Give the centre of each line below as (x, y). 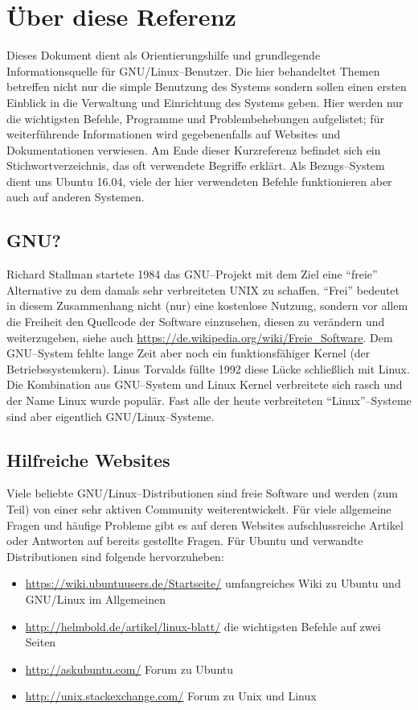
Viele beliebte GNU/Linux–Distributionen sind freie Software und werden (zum (202, 493)
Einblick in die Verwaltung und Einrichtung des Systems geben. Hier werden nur (205, 102)
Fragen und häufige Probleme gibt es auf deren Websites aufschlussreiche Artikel (205, 524)
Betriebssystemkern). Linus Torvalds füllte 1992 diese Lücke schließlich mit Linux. (208, 368)
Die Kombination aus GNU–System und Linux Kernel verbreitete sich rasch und (205, 384)
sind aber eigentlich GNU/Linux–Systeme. (111, 416)
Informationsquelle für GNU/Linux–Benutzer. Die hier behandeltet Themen (193, 70)
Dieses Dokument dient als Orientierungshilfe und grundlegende (164, 55)
